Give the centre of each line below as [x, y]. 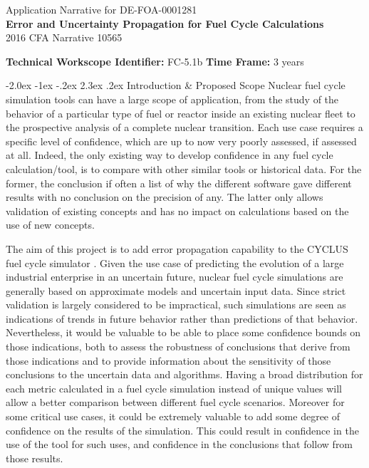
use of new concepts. [50, 225]
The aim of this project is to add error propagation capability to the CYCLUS [177, 248]
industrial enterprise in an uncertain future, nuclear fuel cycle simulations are [175, 277]
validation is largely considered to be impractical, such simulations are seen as [176, 305]
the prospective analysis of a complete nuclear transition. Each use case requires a [184, 127]
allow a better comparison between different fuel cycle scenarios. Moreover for [175, 402]
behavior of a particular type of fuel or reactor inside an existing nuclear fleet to [181, 113]
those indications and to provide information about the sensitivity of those [168, 360]
